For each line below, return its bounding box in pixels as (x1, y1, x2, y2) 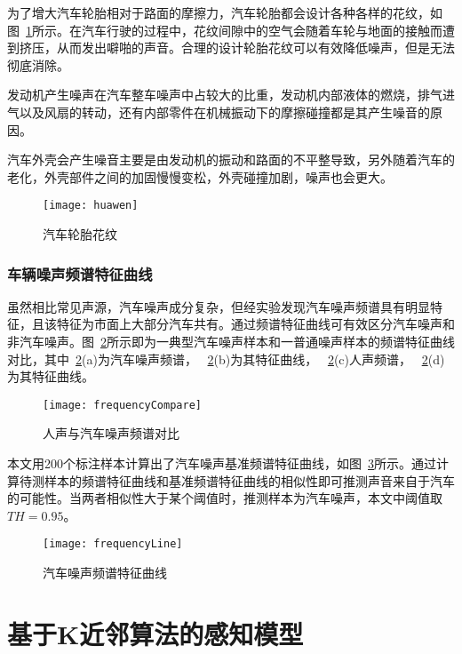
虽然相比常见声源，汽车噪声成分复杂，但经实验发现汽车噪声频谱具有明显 (7, 297, 430, 315)
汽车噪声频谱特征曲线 (43, 563, 167, 582)
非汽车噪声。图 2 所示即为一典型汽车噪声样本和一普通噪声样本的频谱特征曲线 (7, 332, 455, 350)
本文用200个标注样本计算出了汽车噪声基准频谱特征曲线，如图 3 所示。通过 (7, 454, 436, 473)
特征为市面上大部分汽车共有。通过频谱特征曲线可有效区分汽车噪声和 (56, 315, 455, 333)
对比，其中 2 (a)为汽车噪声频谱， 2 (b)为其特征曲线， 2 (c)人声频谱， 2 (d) (7, 349, 445, 368)
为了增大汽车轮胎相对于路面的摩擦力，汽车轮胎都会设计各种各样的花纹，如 (7, 4, 442, 21)
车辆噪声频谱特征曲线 (7, 262, 153, 284)
